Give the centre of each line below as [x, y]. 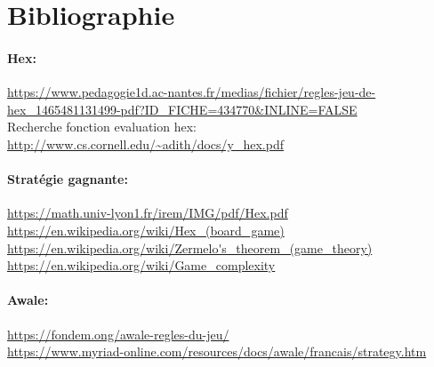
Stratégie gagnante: [68, 179]
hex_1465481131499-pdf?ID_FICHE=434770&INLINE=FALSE [182, 109]
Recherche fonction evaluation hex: [102, 127]
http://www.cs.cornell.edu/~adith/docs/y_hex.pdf [145, 144]
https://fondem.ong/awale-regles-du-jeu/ [118, 334]
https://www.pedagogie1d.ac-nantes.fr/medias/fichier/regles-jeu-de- [192, 92]
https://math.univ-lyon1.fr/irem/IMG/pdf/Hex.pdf [148, 213]
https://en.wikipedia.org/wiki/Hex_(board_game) [146, 230]
